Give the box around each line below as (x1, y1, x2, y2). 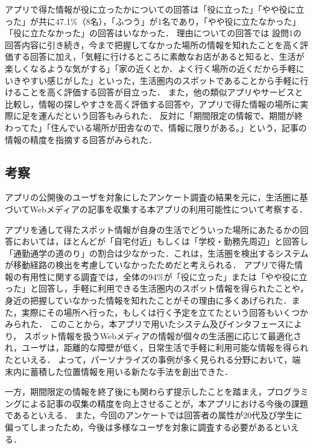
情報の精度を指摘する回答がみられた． (5, 133, 157, 146)
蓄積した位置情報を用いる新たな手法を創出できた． (30, 365, 233, 377)
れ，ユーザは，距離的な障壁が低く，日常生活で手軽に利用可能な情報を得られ (5, 341, 309, 354)
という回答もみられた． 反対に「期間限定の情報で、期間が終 (63, 109, 303, 122)
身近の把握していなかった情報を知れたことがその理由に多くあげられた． (5, 294, 292, 307)
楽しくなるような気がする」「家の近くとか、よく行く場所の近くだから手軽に (5, 62, 305, 74)
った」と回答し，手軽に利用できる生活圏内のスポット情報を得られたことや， (5, 282, 309, 295)
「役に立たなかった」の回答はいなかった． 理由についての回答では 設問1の (5, 27, 302, 39)
